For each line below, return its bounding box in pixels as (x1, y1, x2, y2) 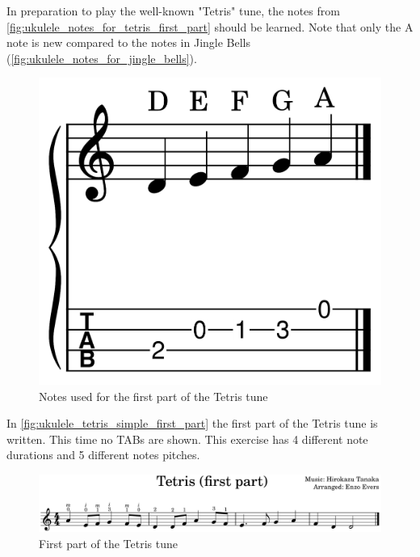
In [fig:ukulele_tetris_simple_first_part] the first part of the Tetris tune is (6, 415, 378, 432)
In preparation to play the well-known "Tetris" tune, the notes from (6, 2, 340, 19)
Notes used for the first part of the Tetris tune (39, 387, 268, 404)
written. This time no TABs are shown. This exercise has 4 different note (6, 430, 368, 447)
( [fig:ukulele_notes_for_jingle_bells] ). (6, 49, 197, 66)
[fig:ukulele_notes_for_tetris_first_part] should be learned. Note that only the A (6, 18, 414, 35)
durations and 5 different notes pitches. (6, 446, 200, 463)
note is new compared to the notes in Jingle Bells (6, 34, 251, 51)
